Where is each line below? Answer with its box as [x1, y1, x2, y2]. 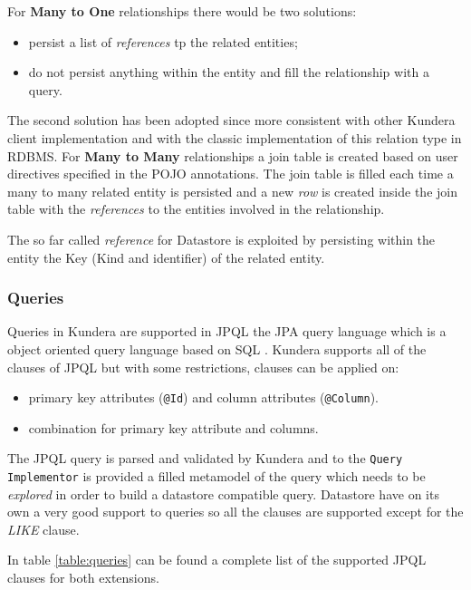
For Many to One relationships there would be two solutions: [7, 2, 357, 20]
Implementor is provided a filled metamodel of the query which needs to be [7, 467, 426, 486]
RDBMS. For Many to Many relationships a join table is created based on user [7, 146, 458, 165]
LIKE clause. [7, 519, 80, 538]
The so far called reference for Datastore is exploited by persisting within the [7, 229, 436, 248]
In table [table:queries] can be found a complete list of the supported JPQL [7, 550, 427, 569]
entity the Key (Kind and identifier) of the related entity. [7, 247, 325, 266]
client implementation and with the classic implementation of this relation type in [7, 128, 462, 147]
